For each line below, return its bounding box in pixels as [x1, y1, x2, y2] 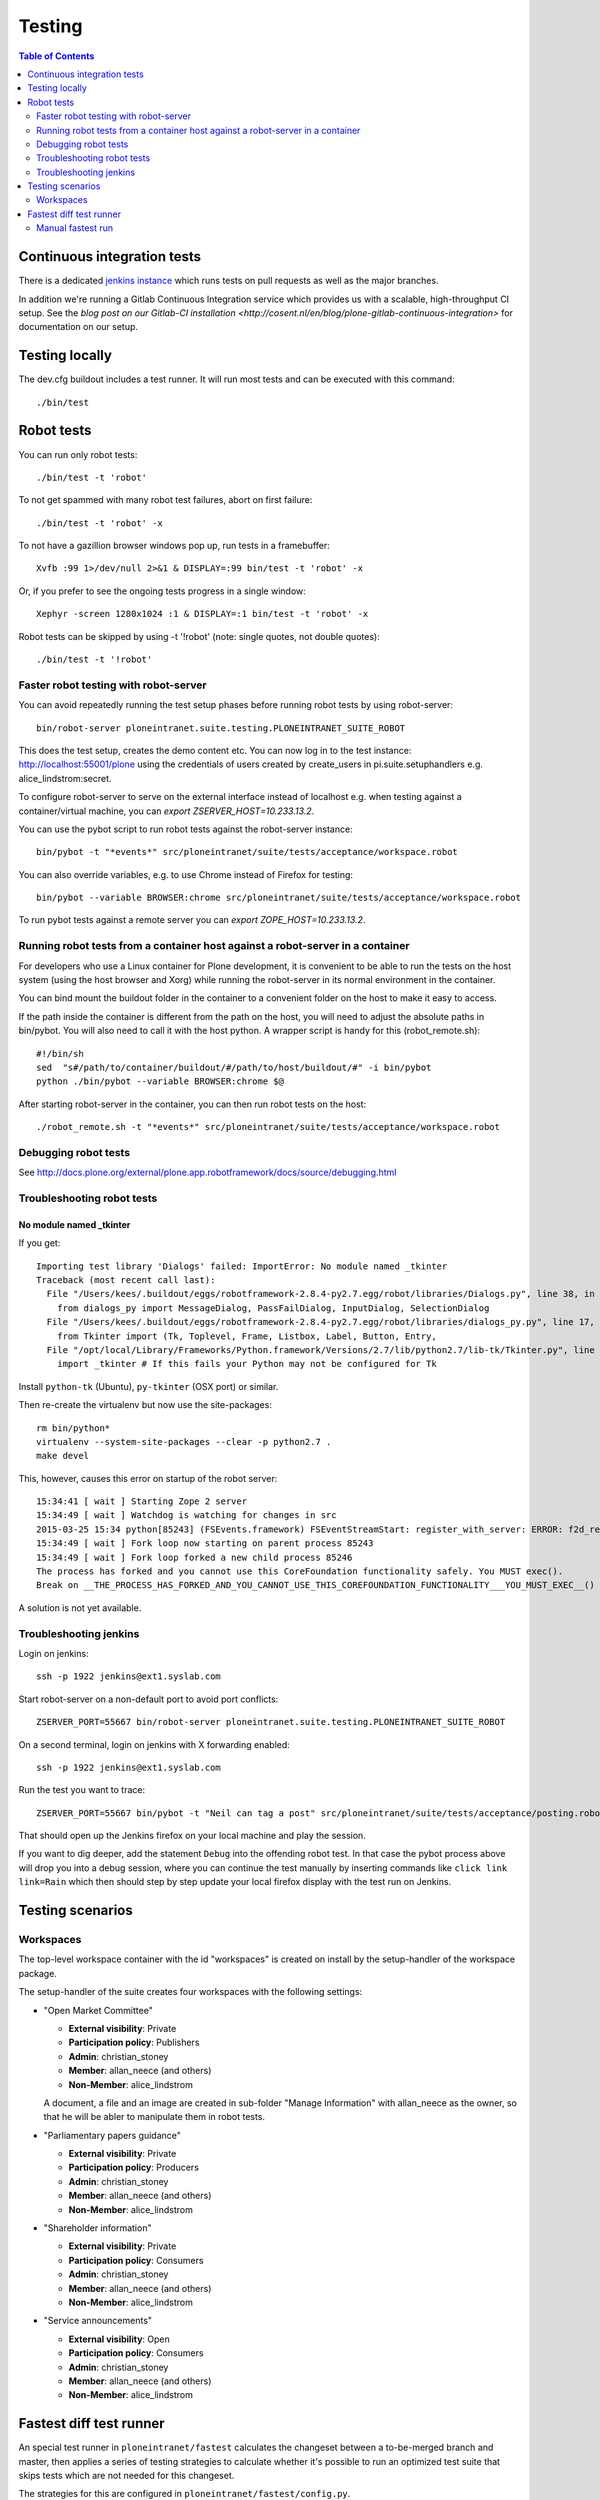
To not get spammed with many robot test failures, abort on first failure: [18, 494, 313, 506]
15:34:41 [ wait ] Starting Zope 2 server [36, 1496, 248, 1507]
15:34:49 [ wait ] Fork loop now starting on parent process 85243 [36, 1538, 374, 1549]
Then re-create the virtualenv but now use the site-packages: [18, 1399, 272, 1411]
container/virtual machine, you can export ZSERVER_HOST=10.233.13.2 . [18, 805, 315, 817]
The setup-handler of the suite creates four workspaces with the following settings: [18, 1986, 363, 1998]
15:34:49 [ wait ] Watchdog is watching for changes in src [36, 1510, 337, 1521]
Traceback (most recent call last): [36, 1275, 216, 1285]
